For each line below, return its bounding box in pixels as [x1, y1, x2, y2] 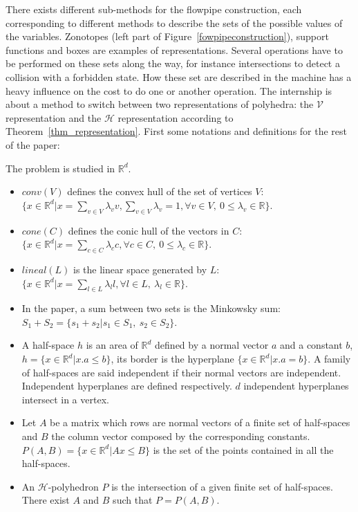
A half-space [21, 338, 75, 352]
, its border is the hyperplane [111, 351, 234, 366]
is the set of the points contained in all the [153, 442, 334, 457]
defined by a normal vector [155, 338, 269, 352]
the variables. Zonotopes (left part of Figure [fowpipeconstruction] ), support [6, 29, 329, 44]
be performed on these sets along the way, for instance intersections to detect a [6, 56, 340, 71]
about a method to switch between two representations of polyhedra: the [6, 97, 314, 111]
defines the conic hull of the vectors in [68, 223, 229, 237]
